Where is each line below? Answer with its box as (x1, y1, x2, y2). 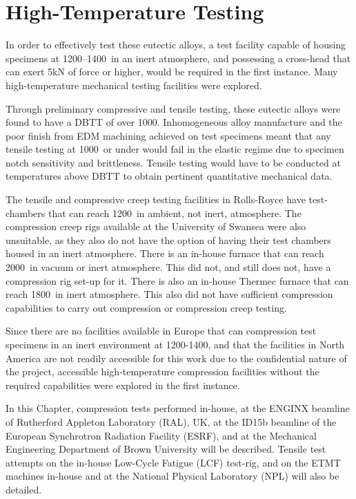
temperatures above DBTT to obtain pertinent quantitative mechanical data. (6, 169, 333, 183)
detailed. (6, 482, 42, 496)
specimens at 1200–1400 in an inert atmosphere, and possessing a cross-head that (6, 50, 351, 65)
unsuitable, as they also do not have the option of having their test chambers (6, 232, 331, 247)
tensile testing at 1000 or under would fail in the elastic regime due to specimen (6, 142, 344, 156)
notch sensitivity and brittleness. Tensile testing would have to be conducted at (6, 155, 341, 169)
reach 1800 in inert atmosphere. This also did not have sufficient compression (6, 287, 333, 301)
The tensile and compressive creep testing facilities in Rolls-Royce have (6, 192, 306, 207)
